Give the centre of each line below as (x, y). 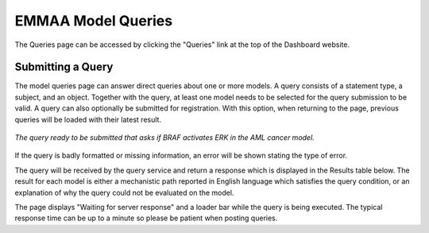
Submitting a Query (64, 67)
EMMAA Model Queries (94, 21)
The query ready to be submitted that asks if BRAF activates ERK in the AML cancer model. (165, 138)
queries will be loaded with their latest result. (88, 119)
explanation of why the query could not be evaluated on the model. (124, 192)
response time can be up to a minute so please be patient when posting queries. (146, 218)
